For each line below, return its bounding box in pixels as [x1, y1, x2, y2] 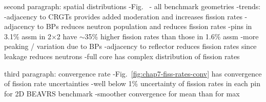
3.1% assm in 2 [4, 31, 51, 41]
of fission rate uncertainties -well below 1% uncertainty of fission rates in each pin [4, 78, 260, 89]
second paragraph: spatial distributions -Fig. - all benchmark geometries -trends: [4, 1, 261, 11]
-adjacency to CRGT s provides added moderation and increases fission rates [4, 11, 242, 21]
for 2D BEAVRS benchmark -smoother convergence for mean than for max [4, 88, 240, 98]
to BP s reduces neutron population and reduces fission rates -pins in [37, 21, 252, 32]
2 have [56, 31, 77, 41]
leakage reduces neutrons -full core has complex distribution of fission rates [4, 50, 240, 61]
